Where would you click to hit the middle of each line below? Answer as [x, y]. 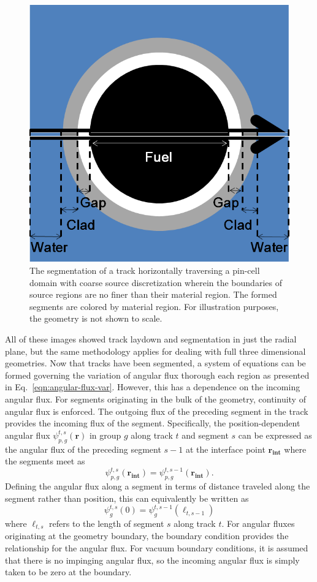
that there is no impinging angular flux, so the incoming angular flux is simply [152, 560]
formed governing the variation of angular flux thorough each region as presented [157, 375]
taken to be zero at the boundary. [68, 572]
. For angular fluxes [258, 523]
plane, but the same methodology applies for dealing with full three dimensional [155, 351]
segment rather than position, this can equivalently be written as [127, 498]
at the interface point [225, 449]
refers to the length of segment [107, 523]
